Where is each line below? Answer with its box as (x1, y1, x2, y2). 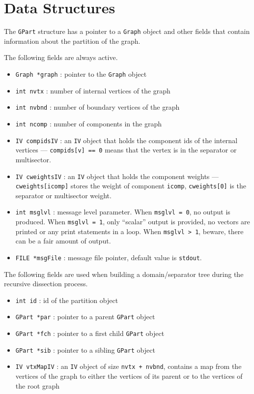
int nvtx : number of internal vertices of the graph (15, 85, 170, 95)
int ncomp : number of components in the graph (15, 118, 162, 128)
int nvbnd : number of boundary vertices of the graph (15, 102, 180, 112)
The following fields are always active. (4, 52, 118, 62)
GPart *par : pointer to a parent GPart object (15, 311, 155, 322)
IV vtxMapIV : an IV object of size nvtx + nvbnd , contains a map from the (15, 361, 242, 371)
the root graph (15, 380, 59, 391)
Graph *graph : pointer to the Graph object (15, 68, 147, 79)
